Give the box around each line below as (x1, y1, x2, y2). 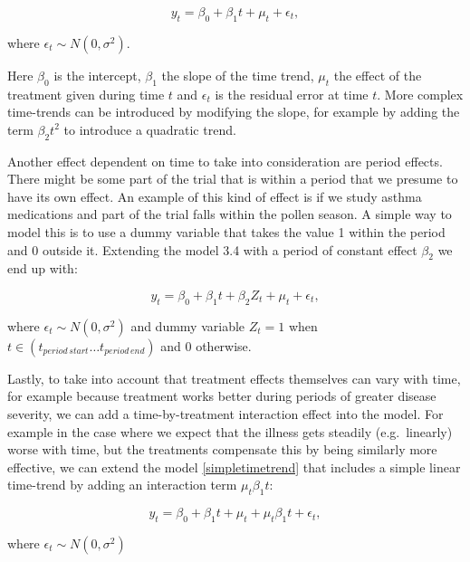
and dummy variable (130, 316, 245, 335)
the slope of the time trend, (161, 65, 314, 84)
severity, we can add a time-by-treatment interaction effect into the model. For (7, 404, 444, 423)
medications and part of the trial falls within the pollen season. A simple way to (7, 205, 452, 224)
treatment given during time (7, 84, 165, 103)
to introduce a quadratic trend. (63, 119, 236, 138)
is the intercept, (53, 65, 141, 84)
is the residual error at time (215, 84, 369, 103)
